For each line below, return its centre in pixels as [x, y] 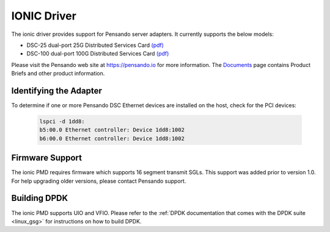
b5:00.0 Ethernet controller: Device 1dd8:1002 [112, 130]
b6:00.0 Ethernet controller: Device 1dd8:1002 [112, 138]
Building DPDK [40, 198]
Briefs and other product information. [58, 74]
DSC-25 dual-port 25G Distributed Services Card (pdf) [95, 45]
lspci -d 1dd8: [62, 121]
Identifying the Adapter [57, 90]
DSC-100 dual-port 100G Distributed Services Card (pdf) [98, 54]
